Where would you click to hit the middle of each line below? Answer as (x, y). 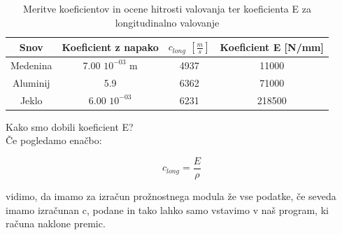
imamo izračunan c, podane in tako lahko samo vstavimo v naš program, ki (167, 209)
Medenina (31, 65)
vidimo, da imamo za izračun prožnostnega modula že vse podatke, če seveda (171, 195)
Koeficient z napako (110, 47)
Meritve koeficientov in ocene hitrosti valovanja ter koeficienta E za (167, 8)
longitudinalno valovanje (167, 22)
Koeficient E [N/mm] (272, 47)
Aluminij (31, 82)
